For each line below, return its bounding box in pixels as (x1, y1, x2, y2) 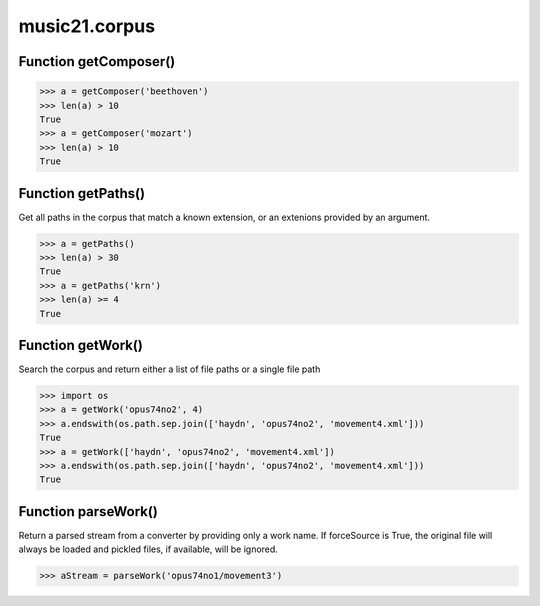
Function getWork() (18, 336, 144, 354)
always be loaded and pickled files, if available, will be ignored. (18, 543, 279, 555)
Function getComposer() (18, 53, 176, 70)
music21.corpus (18, 15, 155, 37)
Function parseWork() (18, 503, 159, 520)
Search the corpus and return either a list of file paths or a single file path (18, 363, 321, 375)
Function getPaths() (18, 185, 145, 202)
